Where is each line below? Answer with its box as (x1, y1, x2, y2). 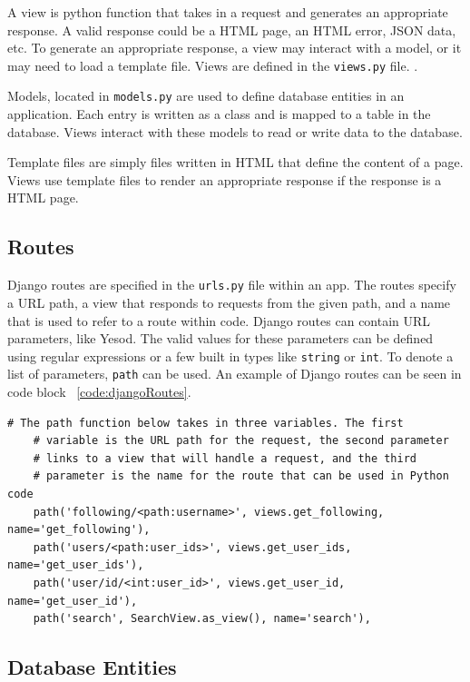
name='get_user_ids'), (7, 558, 144, 572)
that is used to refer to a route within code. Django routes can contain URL (7, 311, 431, 330)
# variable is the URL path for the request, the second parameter (33, 434, 449, 448)
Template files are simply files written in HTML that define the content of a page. (7, 153, 464, 172)
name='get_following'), (7, 523, 151, 537)
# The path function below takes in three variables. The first (7, 416, 404, 430)
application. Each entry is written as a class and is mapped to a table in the (7, 104, 431, 124)
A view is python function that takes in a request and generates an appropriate (7, 3, 448, 21)
